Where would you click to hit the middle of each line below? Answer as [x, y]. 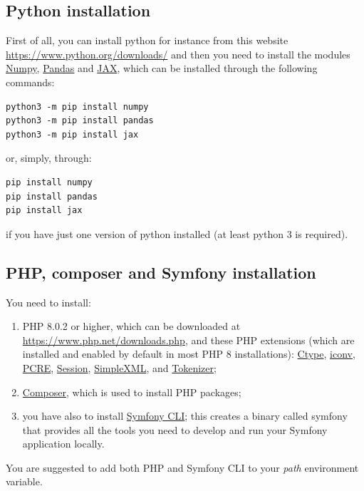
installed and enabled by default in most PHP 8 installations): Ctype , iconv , [189, 354]
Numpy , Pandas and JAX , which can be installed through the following [162, 68]
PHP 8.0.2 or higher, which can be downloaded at [131, 326]
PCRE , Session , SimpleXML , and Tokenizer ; [119, 367]
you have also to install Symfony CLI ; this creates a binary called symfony [185, 416]
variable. [24, 481]
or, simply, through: [49, 158]
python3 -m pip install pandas [80, 121]
